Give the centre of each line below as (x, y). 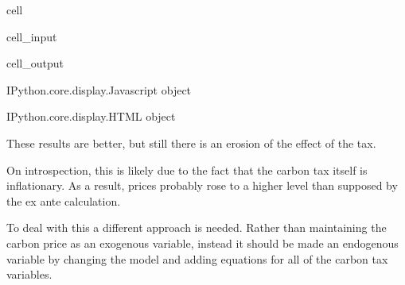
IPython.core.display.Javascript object (99, 89)
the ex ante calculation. (64, 200)
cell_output (35, 63)
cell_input (32, 36)
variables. (29, 274)
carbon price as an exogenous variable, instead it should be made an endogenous (202, 243)
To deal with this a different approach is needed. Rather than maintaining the (197, 227)
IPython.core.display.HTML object (91, 116)
